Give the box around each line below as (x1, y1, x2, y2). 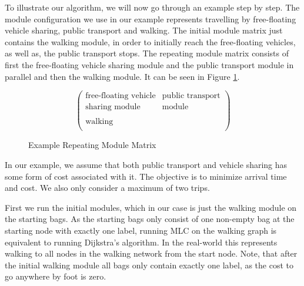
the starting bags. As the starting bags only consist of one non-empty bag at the (5, 213, 295, 225)
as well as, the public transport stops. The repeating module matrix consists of (5, 47, 289, 59)
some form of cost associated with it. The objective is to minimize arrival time (5, 170, 287, 182)
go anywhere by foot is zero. (5, 270, 106, 282)
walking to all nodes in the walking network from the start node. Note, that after (5, 247, 298, 260)
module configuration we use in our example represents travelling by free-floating (5, 12, 296, 25)
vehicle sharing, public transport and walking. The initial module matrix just (5, 24, 283, 36)
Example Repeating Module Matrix (28, 139, 156, 151)
